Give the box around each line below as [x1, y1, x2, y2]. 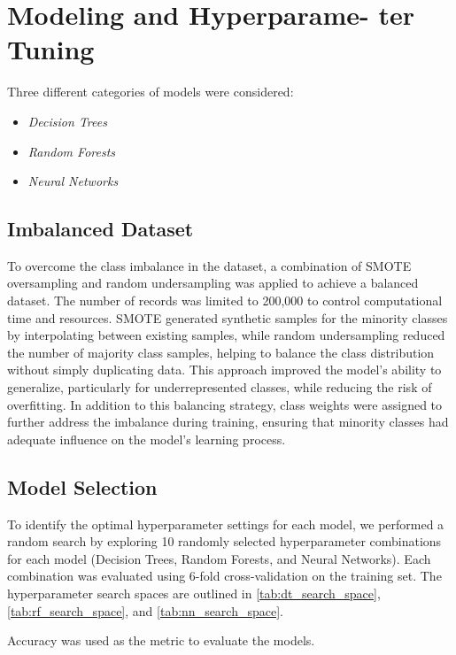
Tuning [7, 31, 95, 67]
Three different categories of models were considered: [7, 82, 294, 101]
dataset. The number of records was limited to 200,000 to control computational [7, 291, 443, 310]
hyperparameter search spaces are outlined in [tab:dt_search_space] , [7, 584, 381, 602]
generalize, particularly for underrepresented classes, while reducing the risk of [7, 378, 432, 397]
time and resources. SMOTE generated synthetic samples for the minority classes [7, 308, 448, 327]
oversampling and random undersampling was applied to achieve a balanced [7, 274, 419, 292]
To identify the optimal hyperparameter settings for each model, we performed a [7, 514, 444, 533]
